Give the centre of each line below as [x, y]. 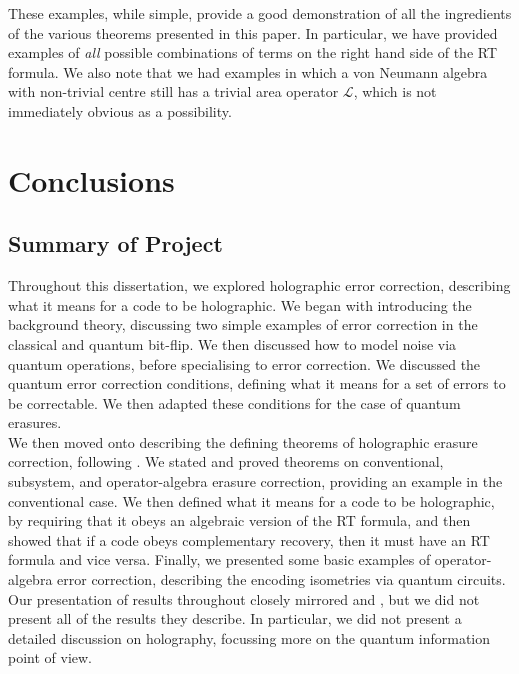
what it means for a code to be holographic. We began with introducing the [240, 304]
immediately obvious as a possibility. [120, 110]
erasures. [35, 422]
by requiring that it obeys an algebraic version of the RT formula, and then [239, 520]
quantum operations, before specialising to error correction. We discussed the [244, 363]
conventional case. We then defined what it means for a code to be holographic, [251, 500]
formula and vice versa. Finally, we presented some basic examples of [219, 559]
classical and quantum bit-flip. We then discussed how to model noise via [232, 343]
